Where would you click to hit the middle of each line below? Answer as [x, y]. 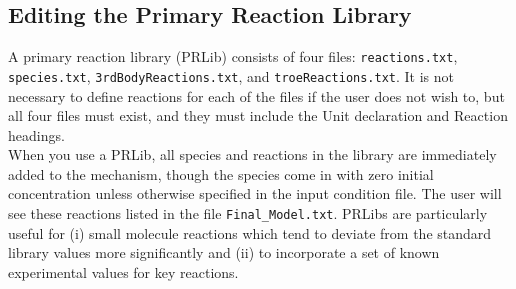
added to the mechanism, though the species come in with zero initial [221, 173]
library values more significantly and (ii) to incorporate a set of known [224, 252]
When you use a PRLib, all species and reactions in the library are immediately [252, 154]
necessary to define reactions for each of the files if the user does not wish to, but [256, 95]
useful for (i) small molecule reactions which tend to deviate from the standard [250, 232]
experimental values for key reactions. [123, 271]
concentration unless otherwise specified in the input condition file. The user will [255, 193]
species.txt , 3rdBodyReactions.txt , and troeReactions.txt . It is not [231, 75]
